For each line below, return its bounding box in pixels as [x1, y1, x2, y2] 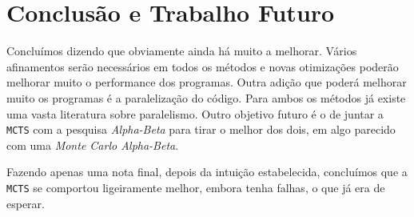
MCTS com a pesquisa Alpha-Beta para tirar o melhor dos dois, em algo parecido [6, 121, 396, 138]
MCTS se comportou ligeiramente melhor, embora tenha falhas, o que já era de [6, 179, 385, 195]
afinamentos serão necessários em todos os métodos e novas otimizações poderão [6, 58, 399, 74]
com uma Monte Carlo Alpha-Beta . [6, 136, 179, 153]
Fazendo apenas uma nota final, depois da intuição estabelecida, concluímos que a [6, 163, 408, 180]
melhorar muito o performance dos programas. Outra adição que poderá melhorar [6, 74, 407, 90]
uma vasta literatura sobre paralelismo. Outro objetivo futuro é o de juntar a [6, 105, 384, 122]
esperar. [6, 195, 45, 211]
